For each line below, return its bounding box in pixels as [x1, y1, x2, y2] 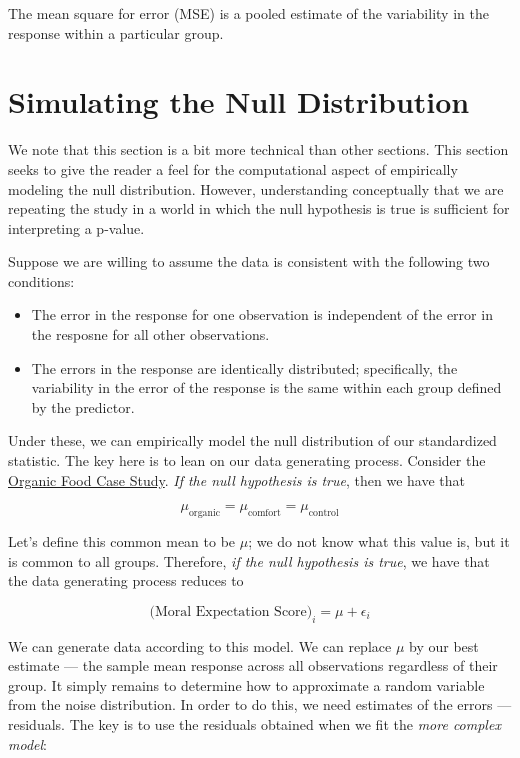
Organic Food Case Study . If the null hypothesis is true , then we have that [8, 469, 465, 490]
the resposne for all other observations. [31, 324, 270, 345]
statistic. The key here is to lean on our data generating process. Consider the [8, 450, 486, 471]
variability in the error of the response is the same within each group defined [31, 377, 502, 398]
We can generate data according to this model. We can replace [8, 635, 392, 656]
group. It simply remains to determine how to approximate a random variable [8, 674, 485, 695]
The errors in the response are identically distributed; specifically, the [31, 357, 458, 378]
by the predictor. [31, 396, 135, 417]
